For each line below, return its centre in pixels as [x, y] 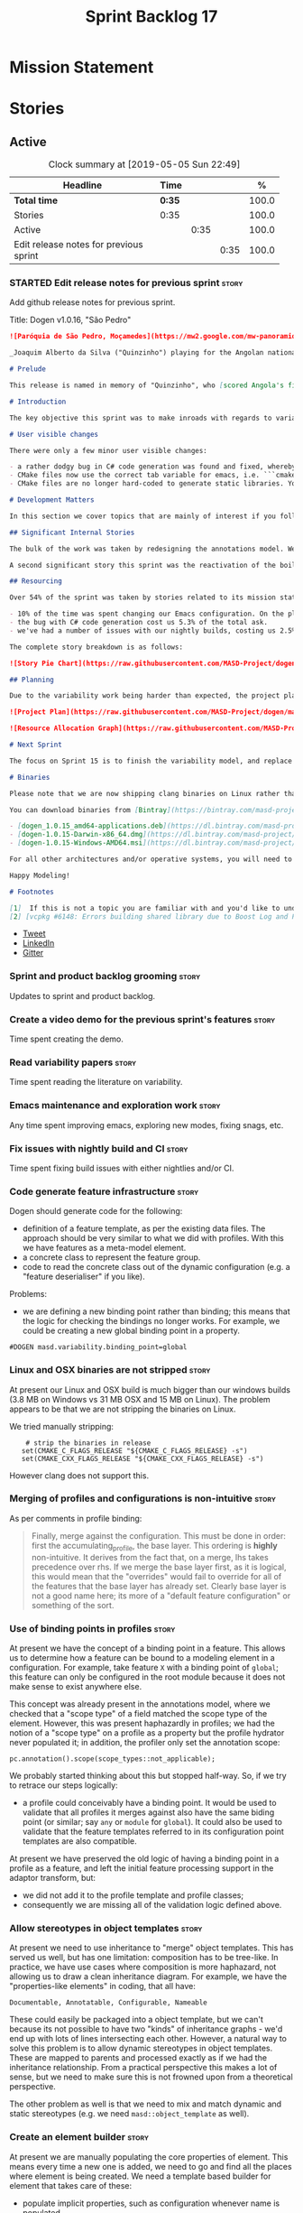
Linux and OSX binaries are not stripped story [110, 1370]
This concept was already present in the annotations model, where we [140, 1704]
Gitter [33, 953]
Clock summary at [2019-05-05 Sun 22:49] [144, 164]
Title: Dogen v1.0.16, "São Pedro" [70, 320]
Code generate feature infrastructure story [104, 1191]
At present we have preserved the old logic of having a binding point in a [144, 1858]
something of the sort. [73, 1605]
